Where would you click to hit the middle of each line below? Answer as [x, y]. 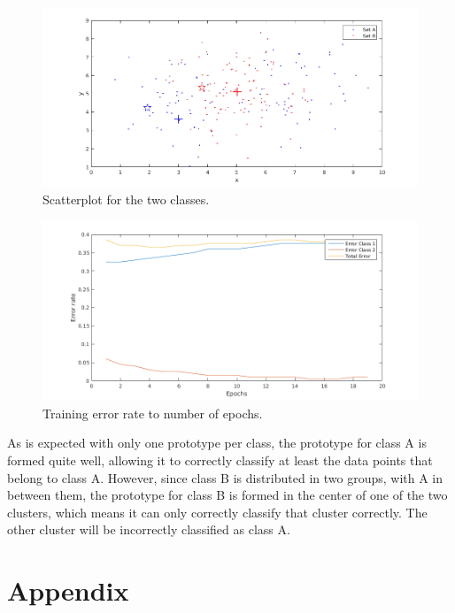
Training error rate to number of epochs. [153, 413]
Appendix [68, 590]
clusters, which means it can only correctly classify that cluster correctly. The [217, 512]
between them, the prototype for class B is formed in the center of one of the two [227, 495]
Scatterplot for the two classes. [126, 199]
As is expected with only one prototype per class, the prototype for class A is [217, 443]
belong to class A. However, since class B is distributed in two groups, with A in [225, 477]
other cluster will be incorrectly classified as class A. [149, 529]
